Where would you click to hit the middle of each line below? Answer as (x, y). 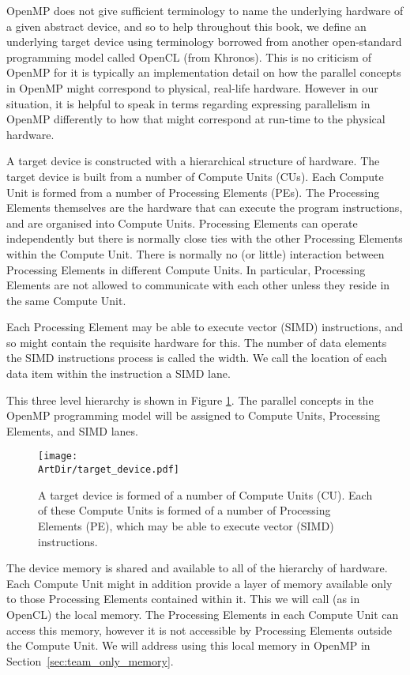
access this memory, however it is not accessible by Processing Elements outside (199, 630)
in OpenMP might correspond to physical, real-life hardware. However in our (192, 87)
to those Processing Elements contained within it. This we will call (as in (183, 599)
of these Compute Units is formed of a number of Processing (184, 510)
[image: (58, 456)
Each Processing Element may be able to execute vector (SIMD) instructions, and (205, 327)
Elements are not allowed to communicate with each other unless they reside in (198, 285)
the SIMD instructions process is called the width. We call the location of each (197, 358)
